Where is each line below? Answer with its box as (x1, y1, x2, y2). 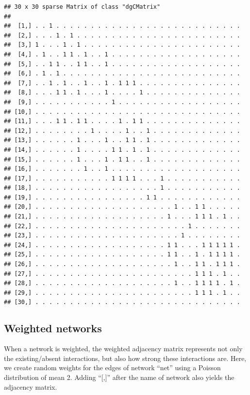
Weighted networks (4, 321, 102, 336)
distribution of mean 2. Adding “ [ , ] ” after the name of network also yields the (4, 372, 234, 382)
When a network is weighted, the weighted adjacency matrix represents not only (4, 343, 243, 354)
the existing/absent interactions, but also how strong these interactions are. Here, (4, 353, 247, 363)
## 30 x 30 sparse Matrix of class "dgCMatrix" (4, 3, 161, 10)
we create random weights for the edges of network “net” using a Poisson (4, 362, 221, 373)
